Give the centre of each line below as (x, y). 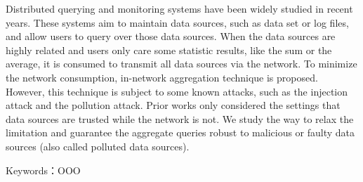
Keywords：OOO (43, 170)
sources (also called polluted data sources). (98, 146)
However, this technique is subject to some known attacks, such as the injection (177, 91)
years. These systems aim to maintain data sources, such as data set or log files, (177, 22)
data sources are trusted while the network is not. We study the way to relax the (180, 118)
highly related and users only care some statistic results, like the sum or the (169, 50)
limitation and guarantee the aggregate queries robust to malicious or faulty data (180, 132)
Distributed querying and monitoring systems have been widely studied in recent (179, 8)
